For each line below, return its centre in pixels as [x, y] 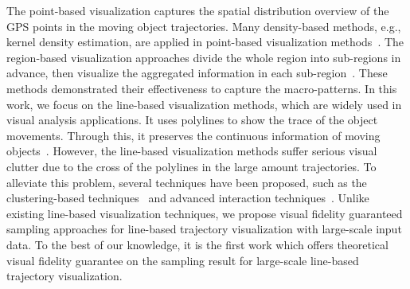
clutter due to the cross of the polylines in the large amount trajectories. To [191, 166]
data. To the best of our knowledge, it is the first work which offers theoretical [197, 244]
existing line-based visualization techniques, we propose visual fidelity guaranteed [205, 213]
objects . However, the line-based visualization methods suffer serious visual [192, 151]
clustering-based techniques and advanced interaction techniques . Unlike [188, 198]
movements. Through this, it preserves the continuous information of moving [193, 135]
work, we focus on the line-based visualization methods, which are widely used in [204, 104]
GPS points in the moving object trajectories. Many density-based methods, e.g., [204, 26]
